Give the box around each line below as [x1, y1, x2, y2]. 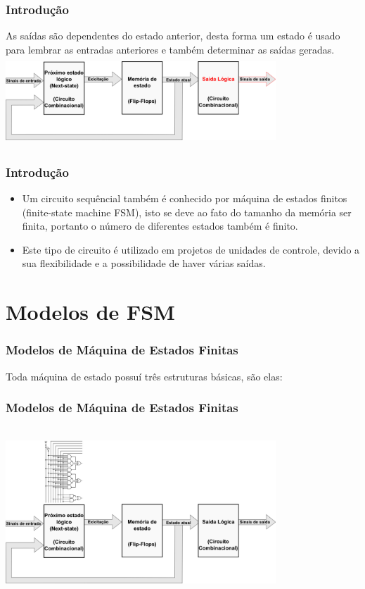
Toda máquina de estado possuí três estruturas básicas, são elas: [6, 368, 283, 383]
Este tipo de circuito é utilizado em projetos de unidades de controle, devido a [22, 242, 360, 256]
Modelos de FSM [6, 297, 175, 326]
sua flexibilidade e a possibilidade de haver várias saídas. [22, 256, 266, 271]
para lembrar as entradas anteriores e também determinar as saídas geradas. [6, 42, 335, 56]
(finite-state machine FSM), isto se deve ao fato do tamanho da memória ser [22, 204, 352, 219]
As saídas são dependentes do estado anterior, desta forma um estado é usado [6, 28, 340, 43]
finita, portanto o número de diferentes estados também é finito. [22, 218, 298, 233]
